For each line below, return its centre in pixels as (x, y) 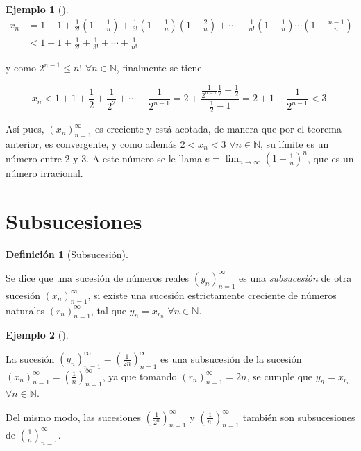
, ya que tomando (140, 376)
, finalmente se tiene (159, 67)
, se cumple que (280, 376)
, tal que (109, 310)
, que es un (330, 158)
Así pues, (25, 129)
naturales (25, 310)
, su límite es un (295, 144)
